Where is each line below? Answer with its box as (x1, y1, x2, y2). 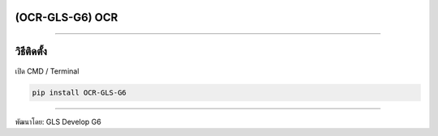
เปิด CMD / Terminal (15, 66, 79, 76)
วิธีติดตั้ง (15, 45, 48, 58)
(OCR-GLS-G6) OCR (15, 11, 118, 24)
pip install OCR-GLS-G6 (32, 87, 127, 97)
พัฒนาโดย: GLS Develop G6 (15, 117, 101, 126)
